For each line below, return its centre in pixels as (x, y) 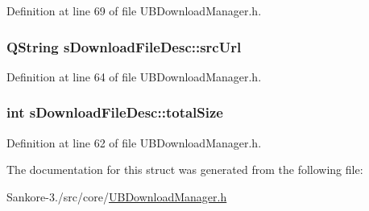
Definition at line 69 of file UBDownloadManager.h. (134, 10)
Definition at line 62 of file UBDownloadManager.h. (134, 142)
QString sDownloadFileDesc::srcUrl (124, 46)
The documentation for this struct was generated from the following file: (185, 170)
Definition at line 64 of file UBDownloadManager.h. (134, 76)
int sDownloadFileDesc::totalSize (115, 112)
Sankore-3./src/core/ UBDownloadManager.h (117, 196)
